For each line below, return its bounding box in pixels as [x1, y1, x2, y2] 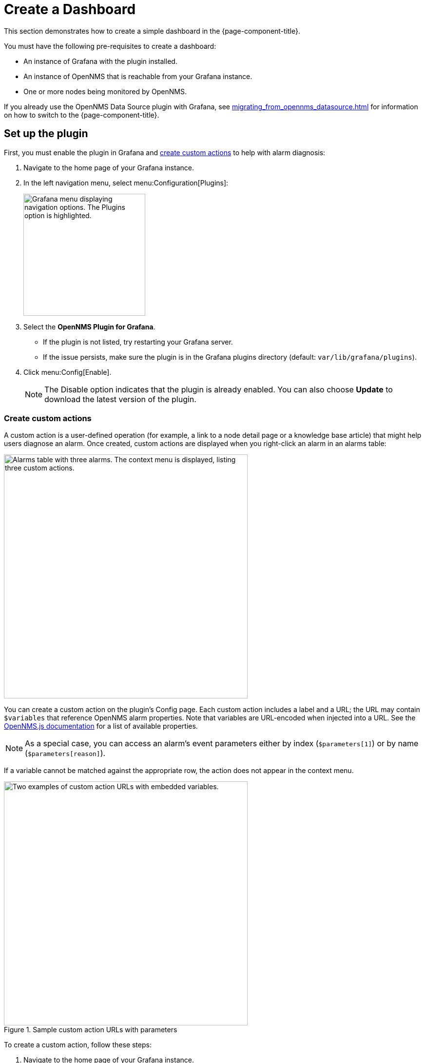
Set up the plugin [4, 127, 88, 140]
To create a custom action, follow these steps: [4, 1041, 152, 1049]
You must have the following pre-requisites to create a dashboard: [4, 41, 216, 50]
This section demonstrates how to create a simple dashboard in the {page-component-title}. [4, 26, 301, 35]
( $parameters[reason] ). [25, 748, 106, 758]
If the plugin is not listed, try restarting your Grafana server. [43, 337, 233, 346]
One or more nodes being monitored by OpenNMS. [23, 87, 187, 96]
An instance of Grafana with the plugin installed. [23, 57, 177, 65]
